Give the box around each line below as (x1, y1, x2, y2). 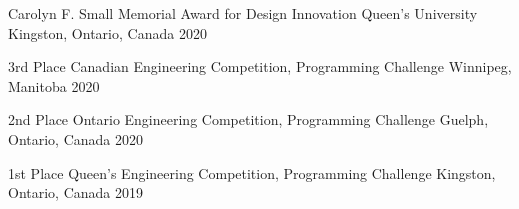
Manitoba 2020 (8, 75, 100, 96)
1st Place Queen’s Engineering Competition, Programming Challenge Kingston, (8, 162, 496, 183)
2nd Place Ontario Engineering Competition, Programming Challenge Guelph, (8, 109, 489, 130)
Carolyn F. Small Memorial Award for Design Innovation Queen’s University (8, 3, 478, 23)
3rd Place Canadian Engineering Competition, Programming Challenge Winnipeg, (8, 56, 512, 77)
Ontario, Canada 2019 (8, 182, 144, 203)
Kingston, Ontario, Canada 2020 (8, 22, 207, 43)
